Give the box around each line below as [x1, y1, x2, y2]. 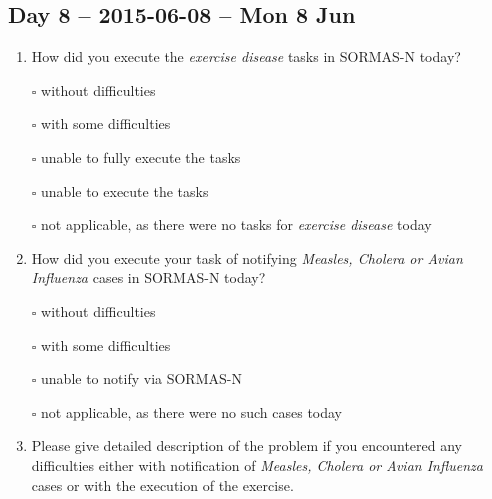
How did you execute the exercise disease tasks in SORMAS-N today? [31, 46, 461, 67]
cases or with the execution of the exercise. [31, 474, 294, 495]
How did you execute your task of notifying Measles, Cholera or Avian [31, 247, 463, 268]
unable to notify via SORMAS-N [41, 368, 242, 389]
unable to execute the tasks [41, 180, 209, 201]
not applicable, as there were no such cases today [41, 401, 343, 422]
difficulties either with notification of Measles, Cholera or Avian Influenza [31, 454, 483, 475]
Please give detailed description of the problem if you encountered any [31, 435, 462, 456]
